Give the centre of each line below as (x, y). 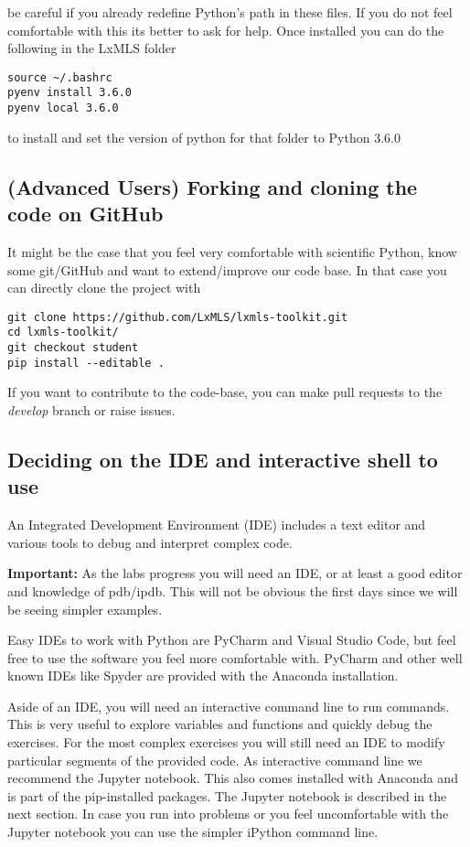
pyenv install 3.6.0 (70, 93)
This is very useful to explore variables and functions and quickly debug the (220, 724)
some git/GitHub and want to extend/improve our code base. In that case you (227, 269)
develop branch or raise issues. (91, 409)
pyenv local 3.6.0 (63, 108)
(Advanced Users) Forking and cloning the (213, 186)
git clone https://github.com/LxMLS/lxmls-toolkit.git (178, 317)
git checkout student (73, 348)
